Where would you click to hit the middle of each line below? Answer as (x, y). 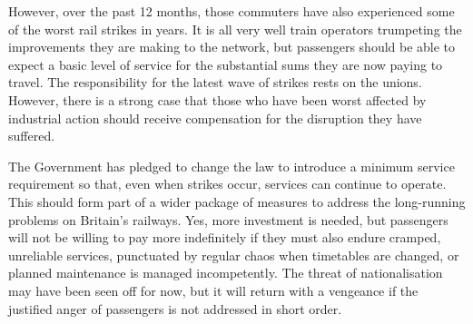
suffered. (32, 136)
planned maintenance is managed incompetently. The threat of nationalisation (226, 273)
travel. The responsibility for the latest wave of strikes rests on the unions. (215, 82)
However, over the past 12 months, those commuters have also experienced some (232, 11)
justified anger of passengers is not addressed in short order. (175, 308)
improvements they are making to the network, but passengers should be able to (232, 47)
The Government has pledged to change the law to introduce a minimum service (232, 166)
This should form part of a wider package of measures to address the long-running (237, 201)
